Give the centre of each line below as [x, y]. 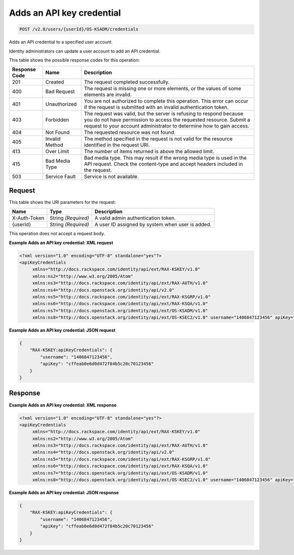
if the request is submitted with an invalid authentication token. [156, 107]
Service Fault [61, 177]
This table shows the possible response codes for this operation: [74, 60]
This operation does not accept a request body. [57, 234]
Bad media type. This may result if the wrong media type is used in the [165, 158]
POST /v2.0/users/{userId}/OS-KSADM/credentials [79, 29]
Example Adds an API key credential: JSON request [62, 330]
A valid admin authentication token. [135, 218]
